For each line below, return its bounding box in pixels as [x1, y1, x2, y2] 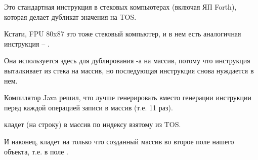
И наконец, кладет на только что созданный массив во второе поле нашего [4, 136, 234, 146]
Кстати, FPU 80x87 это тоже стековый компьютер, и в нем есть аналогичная [4, 28, 241, 39]
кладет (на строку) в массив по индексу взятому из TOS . [4, 119, 181, 130]
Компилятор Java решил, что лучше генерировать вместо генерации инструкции [4, 92, 252, 103]
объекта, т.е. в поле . [4, 146, 69, 156]
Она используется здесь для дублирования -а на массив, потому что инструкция [4, 55, 250, 66]
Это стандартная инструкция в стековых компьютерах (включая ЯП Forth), [4, 2, 237, 12]
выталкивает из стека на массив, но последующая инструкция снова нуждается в [4, 65, 254, 75]
